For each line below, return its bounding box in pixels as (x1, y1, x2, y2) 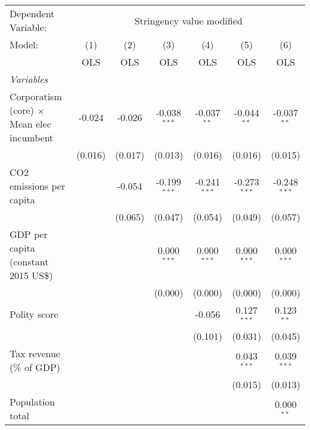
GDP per (10, 227, 48, 241)
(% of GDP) (10, 360, 61, 374)
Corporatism (10, 89, 62, 103)
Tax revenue (10, 346, 60, 360)
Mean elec (10, 117, 51, 131)
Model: (10, 38, 39, 51)
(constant (10, 255, 49, 268)
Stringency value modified (134, 13, 243, 27)
